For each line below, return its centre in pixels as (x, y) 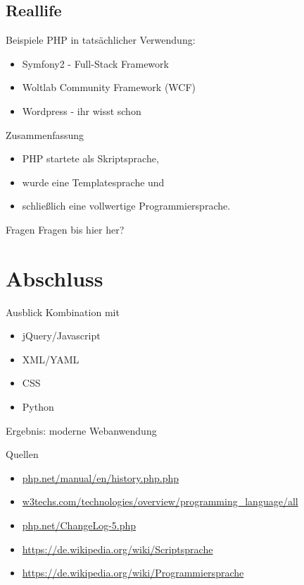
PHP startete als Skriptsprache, (90, 158)
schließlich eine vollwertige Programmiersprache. (126, 206)
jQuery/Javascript (61, 336)
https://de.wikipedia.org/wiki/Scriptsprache (118, 549)
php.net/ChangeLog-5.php (79, 525)
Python (38, 407)
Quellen (22, 454)
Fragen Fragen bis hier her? (65, 229)
